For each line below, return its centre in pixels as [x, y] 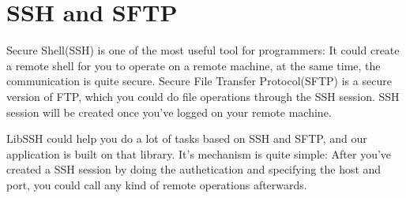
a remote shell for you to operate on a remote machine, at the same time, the [194, 65]
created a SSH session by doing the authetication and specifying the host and [194, 169]
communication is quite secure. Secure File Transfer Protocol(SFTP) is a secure [199, 81]
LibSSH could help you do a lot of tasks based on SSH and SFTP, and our [187, 138]
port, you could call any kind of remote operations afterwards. [157, 184]
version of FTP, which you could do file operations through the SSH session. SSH [203, 96]
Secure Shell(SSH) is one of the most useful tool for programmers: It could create [203, 50]
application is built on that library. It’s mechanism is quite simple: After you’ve [199, 153]
